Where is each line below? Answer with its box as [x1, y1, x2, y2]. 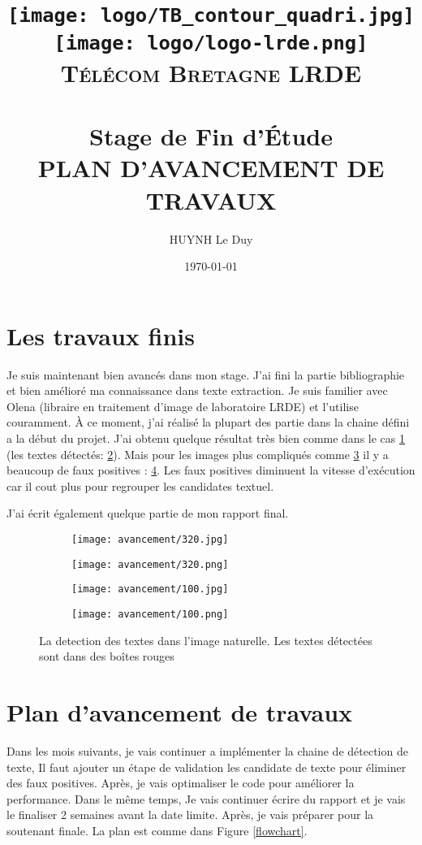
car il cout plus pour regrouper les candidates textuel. [6, 477, 274, 494]
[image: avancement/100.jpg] [71, 583, 229, 596]
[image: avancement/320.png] [71, 558, 229, 570]
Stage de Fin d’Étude [89, 119, 333, 153]
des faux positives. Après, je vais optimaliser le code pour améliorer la [6, 774, 355, 791]
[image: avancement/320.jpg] [71, 533, 229, 545]
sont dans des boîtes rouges [39, 648, 174, 665]
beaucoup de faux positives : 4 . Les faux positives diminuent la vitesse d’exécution [6, 461, 416, 479]
